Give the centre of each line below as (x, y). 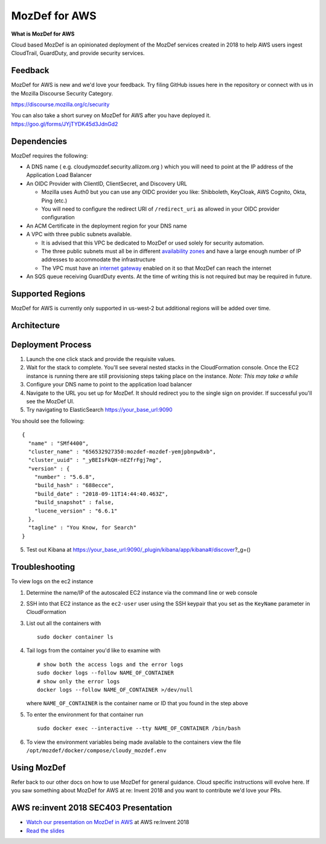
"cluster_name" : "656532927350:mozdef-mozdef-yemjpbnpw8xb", (122, 452)
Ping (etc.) (54, 200)
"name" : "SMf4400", (59, 443)
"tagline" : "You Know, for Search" (82, 528)
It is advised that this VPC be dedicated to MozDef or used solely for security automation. (153, 243)
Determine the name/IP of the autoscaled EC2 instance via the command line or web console (142, 592)
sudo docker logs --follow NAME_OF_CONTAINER (106, 673)
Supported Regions (48, 294)
